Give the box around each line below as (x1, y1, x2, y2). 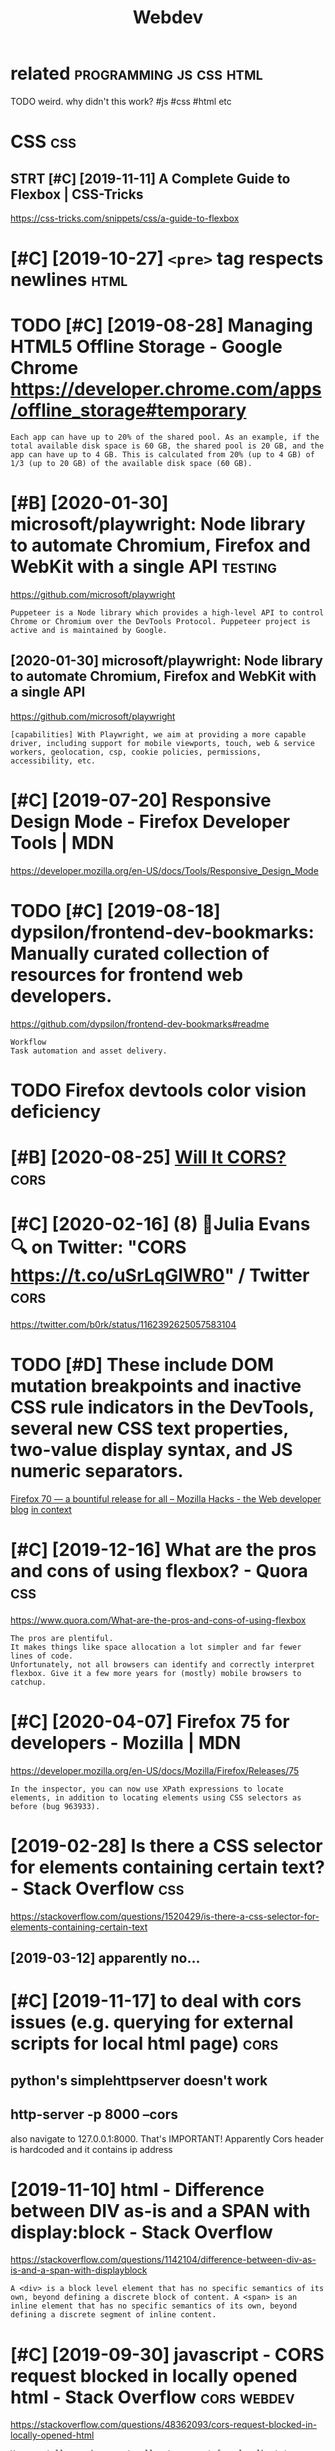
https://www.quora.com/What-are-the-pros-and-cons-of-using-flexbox (10, 1614, 307, 1626)
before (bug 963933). (10, 1801, 101, 1811)
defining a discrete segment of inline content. (10, 2310, 217, 2320)
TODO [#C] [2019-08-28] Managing (10, 314, 313, 337)
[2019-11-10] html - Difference (10, 2178, 265, 2201)
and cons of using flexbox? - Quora (10, 1560, 309, 1583)
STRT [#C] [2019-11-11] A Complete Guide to (10, 170, 291, 187)
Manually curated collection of (10, 942, 270, 965)
